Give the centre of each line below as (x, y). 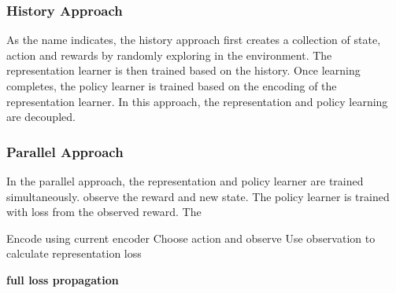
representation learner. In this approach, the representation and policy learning (197, 101)
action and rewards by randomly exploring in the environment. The (169, 55)
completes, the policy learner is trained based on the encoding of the (172, 86)
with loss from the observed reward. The (104, 212)
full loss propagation (63, 279)
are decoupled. (41, 117)
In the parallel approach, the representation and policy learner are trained (185, 181)
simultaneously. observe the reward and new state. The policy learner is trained (198, 196)
